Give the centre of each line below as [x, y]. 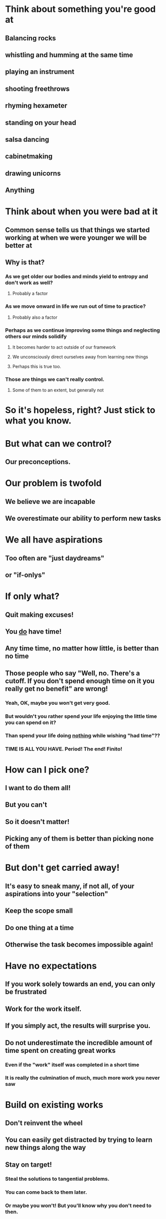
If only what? [32, 597]
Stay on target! [28, 1165]
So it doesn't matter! [37, 822]
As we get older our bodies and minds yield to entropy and [77, 276]
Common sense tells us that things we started [78, 230]
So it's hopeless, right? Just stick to [80, 410]
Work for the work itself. [43, 1009]
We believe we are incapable [50, 502]
